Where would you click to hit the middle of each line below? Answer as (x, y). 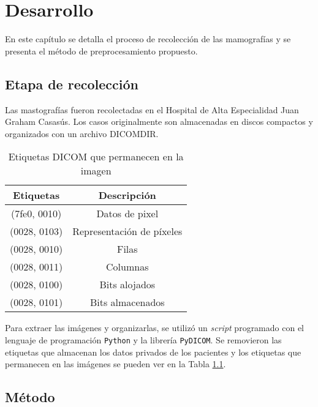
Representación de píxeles (127, 231)
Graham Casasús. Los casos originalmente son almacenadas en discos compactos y (159, 121)
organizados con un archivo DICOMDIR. (82, 133)
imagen (96, 171)
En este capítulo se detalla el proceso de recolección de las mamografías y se (148, 39)
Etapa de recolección (72, 84)
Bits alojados (127, 285)
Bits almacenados (127, 302)
